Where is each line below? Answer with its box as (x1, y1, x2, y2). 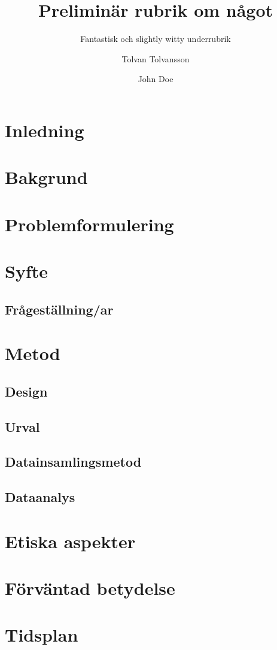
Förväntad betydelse (5, 576, 175, 600)
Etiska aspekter (5, 528, 136, 553)
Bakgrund (5, 165, 88, 189)
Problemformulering (5, 211, 174, 236)
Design (5, 382, 48, 400)
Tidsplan (5, 622, 78, 647)
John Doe (138, 72, 173, 85)
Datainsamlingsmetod (5, 452, 142, 471)
